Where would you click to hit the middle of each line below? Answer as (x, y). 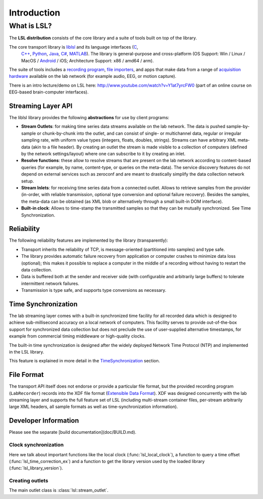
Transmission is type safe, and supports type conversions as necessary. (94, 290)
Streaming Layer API (41, 106)
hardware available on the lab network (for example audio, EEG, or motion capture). (93, 76)
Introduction (35, 13)
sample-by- (238, 126)
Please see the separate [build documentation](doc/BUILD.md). (73, 432)
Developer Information (44, 421)
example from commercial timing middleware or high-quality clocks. (77, 336)
